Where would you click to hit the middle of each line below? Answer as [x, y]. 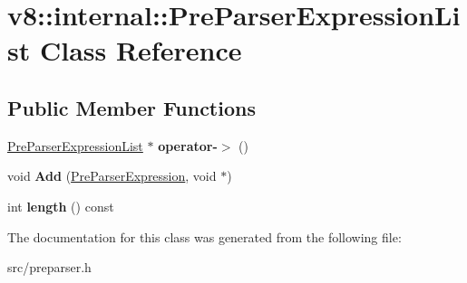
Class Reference [141, 50]
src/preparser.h [49, 267]
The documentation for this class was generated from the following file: [204, 236]
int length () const [61, 206]
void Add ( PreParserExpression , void [112, 176]
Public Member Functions [131, 107]
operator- [188, 145]
